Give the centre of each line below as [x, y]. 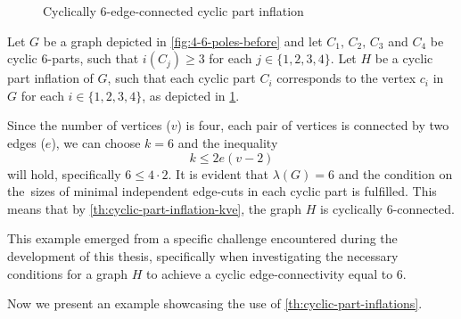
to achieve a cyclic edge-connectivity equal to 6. [276, 273]
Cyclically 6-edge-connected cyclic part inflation [173, 11]
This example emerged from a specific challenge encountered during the [202, 238]
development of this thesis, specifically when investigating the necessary [203, 255]
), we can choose [96, 142]
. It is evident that [218, 173]
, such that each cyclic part [181, 78]
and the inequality [228, 142]
